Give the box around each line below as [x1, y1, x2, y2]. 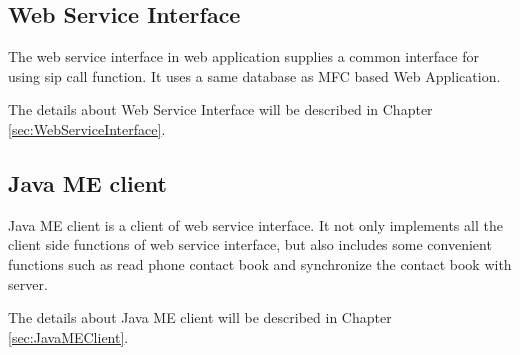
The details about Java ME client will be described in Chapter [8, 307, 392, 328]
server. [8, 273, 48, 294]
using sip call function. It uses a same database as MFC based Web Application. [8, 65, 501, 86]
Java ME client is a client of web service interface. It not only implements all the [8, 214, 503, 235]
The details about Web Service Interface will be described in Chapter [8, 99, 433, 120]
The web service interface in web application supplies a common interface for [8, 46, 479, 67]
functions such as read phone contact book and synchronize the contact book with [8, 253, 512, 274]
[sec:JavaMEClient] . [8, 326, 129, 347]
